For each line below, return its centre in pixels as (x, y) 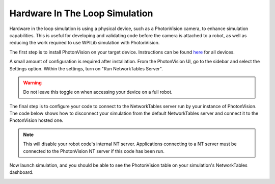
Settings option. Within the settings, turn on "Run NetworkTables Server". (86, 68)
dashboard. (21, 172)
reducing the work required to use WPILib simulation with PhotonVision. (85, 43)
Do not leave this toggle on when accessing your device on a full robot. (98, 92)
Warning (32, 83)
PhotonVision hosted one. (36, 120)
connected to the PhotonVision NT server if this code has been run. (94, 151)
